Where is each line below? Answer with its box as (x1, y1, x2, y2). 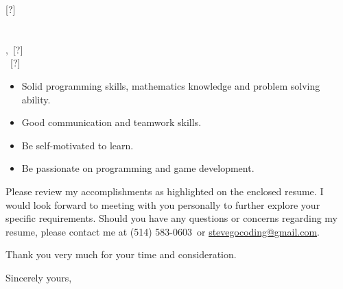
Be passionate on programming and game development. (21, 161, 255, 175)
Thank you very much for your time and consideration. (5, 247, 237, 262)
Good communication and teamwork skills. (21, 115, 202, 129)
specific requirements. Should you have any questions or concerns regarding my (5, 211, 338, 225)
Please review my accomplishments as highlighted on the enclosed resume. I (5, 184, 324, 198)
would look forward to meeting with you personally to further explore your (5, 197, 320, 212)
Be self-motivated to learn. (21, 138, 134, 152)
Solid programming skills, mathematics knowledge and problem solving (21, 78, 320, 92)
